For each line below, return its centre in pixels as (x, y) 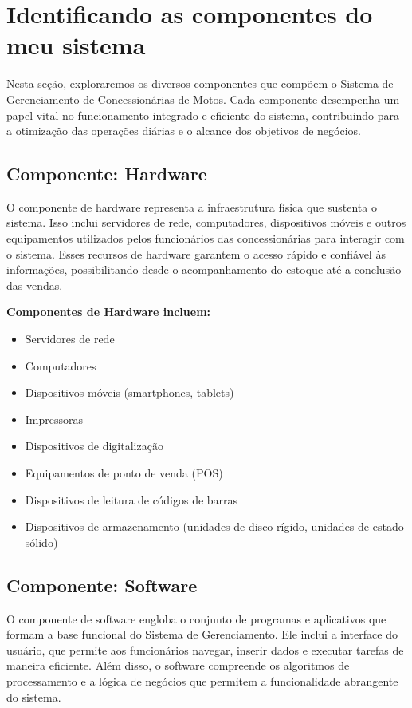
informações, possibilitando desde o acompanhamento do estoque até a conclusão (204, 269)
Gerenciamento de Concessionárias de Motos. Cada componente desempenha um (203, 99)
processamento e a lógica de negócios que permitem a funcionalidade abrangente (202, 680)
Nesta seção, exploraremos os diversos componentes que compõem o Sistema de (200, 83)
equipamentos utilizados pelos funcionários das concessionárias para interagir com (206, 238)
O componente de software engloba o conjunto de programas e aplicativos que (196, 618)
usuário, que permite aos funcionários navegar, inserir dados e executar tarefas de (205, 649)
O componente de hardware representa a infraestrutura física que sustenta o (192, 206)
